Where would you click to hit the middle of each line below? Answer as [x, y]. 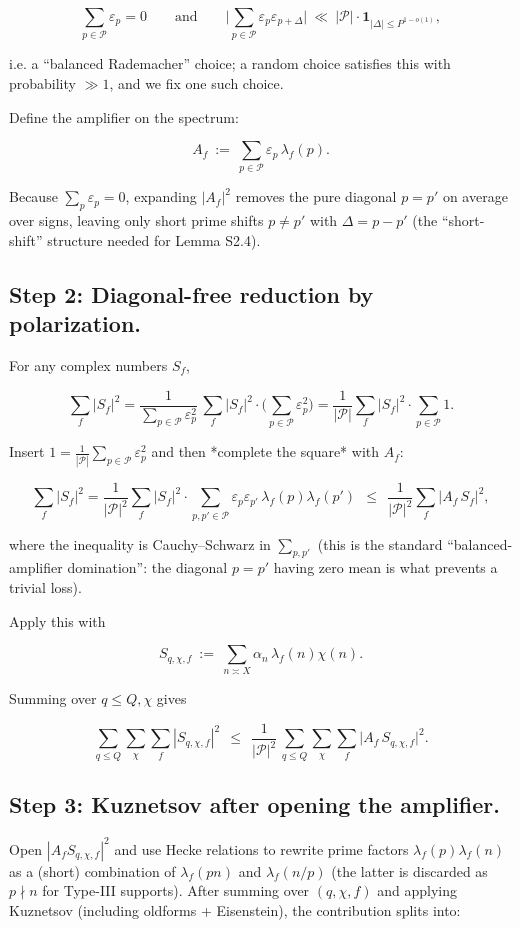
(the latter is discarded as [409, 870]
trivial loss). [45, 586]
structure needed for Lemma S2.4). [154, 239]
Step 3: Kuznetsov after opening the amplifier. [254, 804]
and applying [417, 890]
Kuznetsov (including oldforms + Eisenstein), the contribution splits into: [235, 909]
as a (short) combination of [92, 870]
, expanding [161, 196]
